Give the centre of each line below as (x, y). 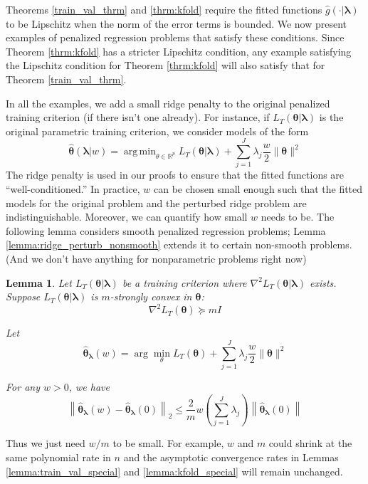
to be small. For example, (168, 443)
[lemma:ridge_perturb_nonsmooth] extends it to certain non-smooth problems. (179, 244)
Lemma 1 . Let (39, 282)
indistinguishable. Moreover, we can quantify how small (127, 217)
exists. (323, 282)
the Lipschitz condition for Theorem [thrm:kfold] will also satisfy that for (165, 65)
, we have (89, 387)
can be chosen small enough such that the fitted (258, 189)
